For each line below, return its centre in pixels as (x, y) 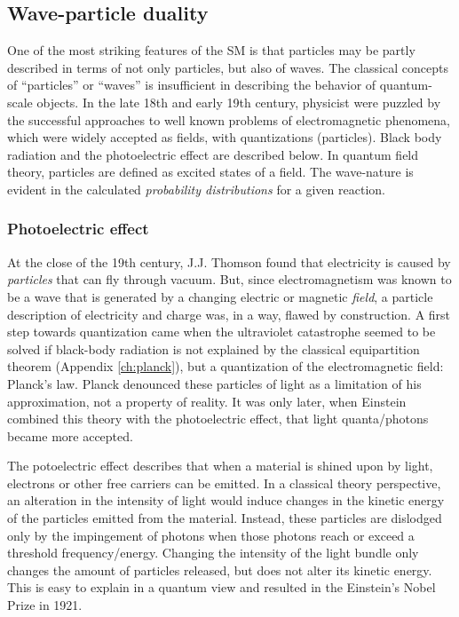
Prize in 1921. (45, 605)
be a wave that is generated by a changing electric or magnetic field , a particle (220, 296)
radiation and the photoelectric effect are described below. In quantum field (213, 154)
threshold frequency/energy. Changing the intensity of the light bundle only (213, 553)
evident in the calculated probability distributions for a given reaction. (196, 189)
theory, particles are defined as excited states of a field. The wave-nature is (210, 172)
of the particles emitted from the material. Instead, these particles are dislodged (225, 518)
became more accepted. (70, 435)
